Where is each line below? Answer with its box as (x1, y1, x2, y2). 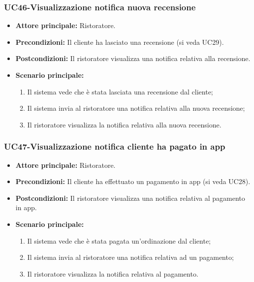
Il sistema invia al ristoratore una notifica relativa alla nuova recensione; (27, 103, 245, 113)
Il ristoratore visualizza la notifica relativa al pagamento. (27, 268, 198, 279)
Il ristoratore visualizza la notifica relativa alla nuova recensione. (27, 119, 222, 129)
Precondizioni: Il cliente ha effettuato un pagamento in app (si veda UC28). (15, 176, 251, 187)
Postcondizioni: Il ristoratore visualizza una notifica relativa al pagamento (15, 192, 245, 203)
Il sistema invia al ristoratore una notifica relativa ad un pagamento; (27, 252, 234, 262)
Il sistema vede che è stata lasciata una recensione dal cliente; (27, 86, 213, 96)
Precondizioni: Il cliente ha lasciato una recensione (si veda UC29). (15, 36, 224, 47)
